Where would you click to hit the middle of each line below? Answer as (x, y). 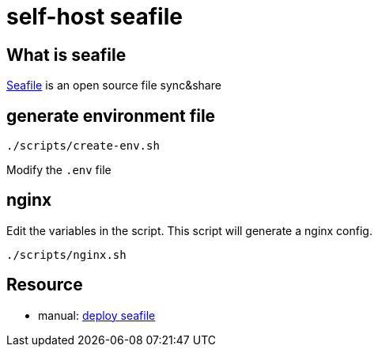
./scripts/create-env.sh (83, 146)
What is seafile (66, 55)
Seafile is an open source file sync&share (114, 85)
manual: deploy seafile (97, 315)
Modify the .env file (59, 170)
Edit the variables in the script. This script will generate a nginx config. (189, 230)
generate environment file (111, 116)
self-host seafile (94, 17)
